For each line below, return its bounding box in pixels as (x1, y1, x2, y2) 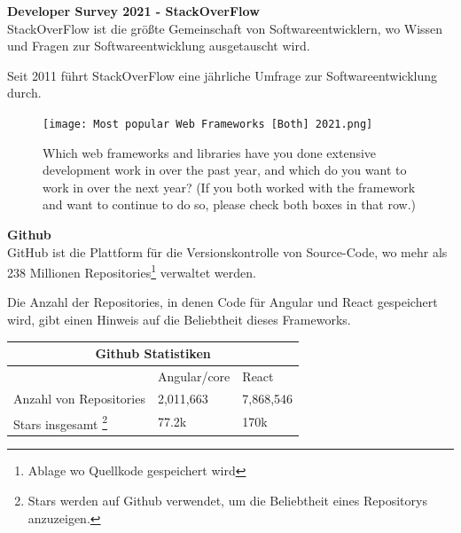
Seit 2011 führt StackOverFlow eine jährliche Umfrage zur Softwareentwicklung (7, 66, 437, 84)
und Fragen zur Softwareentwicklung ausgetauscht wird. (7, 36, 310, 55)
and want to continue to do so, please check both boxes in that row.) (43, 195, 417, 214)
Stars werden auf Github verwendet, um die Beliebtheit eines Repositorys (27, 491, 427, 509)
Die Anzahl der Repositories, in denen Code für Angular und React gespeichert (7, 293, 438, 311)
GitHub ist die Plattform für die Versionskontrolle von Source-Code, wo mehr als (7, 242, 448, 261)
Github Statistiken (95, 344, 211, 363)
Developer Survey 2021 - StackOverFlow (7, 2, 260, 20)
